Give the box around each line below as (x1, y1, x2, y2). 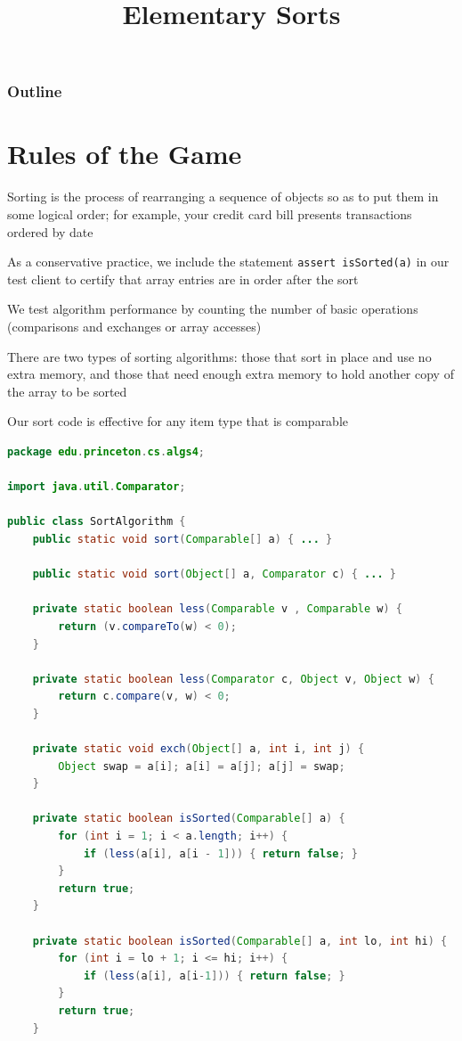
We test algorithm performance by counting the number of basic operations (7, 299, 418, 318)
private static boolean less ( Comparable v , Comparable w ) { (32, 602, 403, 616)
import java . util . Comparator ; (7, 480, 186, 494)
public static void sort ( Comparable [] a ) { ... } (32, 532, 333, 545)
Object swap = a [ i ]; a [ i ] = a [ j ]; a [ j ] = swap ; (58, 759, 345, 773)
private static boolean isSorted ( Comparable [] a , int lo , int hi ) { (32, 934, 448, 947)
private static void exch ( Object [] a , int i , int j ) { (32, 742, 365, 756)
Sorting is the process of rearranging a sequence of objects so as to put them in (7, 187, 439, 206)
